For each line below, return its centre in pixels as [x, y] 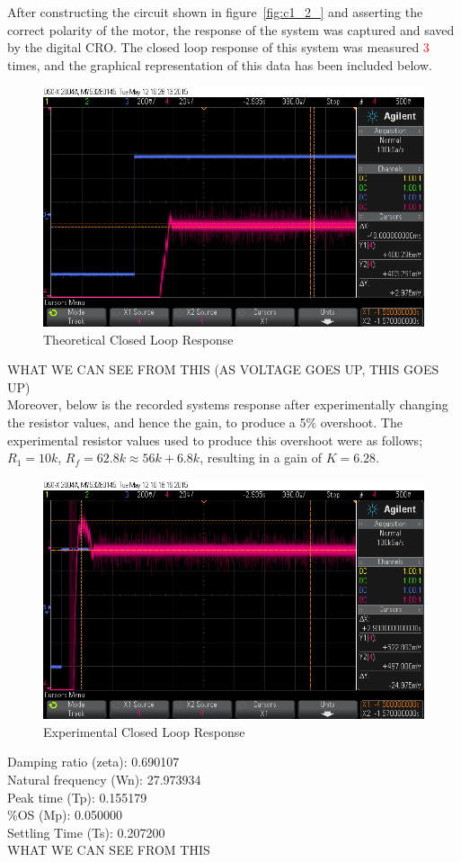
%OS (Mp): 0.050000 [65, 815]
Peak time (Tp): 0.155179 [77, 797]
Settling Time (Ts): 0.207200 [86, 832]
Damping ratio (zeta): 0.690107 [93, 762]
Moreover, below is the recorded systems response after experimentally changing [228, 404]
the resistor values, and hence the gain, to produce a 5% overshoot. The [205, 422]
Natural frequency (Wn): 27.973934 [104, 780]
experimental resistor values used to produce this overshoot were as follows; [215, 440]
